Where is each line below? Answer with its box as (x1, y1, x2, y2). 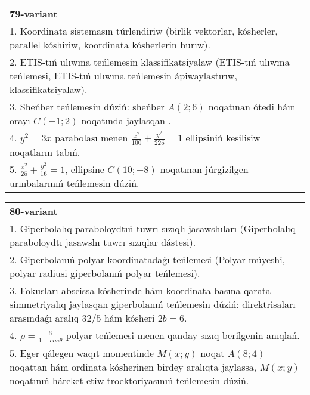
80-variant (10, 204, 58, 218)
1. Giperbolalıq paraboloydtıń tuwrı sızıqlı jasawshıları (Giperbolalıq (10, 221, 296, 236)
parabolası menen (54, 131, 128, 144)
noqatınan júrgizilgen (160, 162, 249, 176)
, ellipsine (65, 162, 104, 176)
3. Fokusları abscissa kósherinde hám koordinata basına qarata (10, 283, 271, 298)
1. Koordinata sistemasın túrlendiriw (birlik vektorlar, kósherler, (10, 24, 278, 38)
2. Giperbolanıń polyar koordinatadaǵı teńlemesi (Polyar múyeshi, (10, 252, 286, 267)
